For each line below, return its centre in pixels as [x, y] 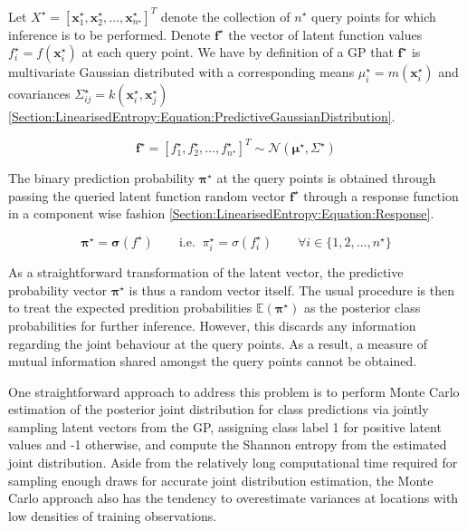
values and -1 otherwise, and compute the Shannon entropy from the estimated [228, 444]
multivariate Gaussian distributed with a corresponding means [181, 72]
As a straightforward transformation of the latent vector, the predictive [206, 272]
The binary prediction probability [101, 178]
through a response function [381, 195]
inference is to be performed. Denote [110, 34]
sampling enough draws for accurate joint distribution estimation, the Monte [221, 480]
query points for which [374, 16]
